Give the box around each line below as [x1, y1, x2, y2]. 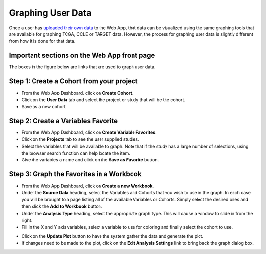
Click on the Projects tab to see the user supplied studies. [21, 136, 139, 142]
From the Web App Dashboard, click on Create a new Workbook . [21, 183, 154, 189]
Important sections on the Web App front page [9, 51, 155, 60]
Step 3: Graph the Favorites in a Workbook [9, 170, 142, 178]
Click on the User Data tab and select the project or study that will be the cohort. [21, 96, 186, 103]
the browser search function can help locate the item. [21, 150, 131, 156]
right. [21, 217, 33, 223]
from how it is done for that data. [9, 38, 76, 44]
